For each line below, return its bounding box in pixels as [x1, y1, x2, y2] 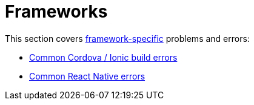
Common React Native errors [29, 70, 145, 81]
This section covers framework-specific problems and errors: [5, 33, 250, 44]
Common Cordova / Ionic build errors [29, 52, 178, 63]
